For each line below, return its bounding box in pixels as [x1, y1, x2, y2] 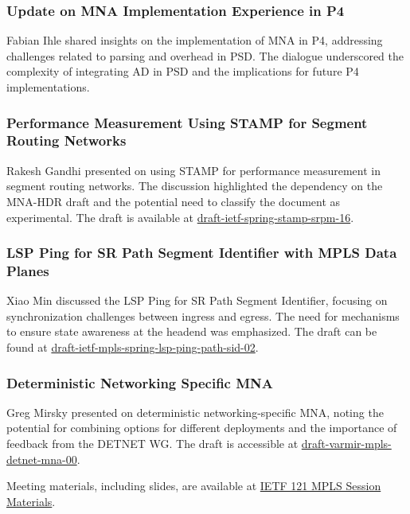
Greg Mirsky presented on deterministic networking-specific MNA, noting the [6, 403, 384, 420]
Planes [6, 260, 49, 280]
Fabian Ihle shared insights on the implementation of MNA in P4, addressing [6, 32, 383, 49]
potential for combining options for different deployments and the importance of [6, 419, 397, 436]
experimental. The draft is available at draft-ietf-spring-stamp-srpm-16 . [6, 208, 354, 225]
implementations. [6, 79, 90, 95]
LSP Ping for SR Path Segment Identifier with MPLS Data [6, 243, 397, 263]
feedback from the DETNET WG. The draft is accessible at [6, 435, 299, 452]
